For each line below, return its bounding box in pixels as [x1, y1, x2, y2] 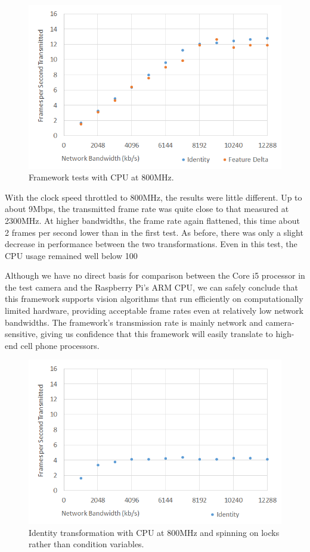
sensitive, [5, 328, 38, 340]
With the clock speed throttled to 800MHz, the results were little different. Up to [5, 191, 302, 203]
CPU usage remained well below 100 [5, 249, 138, 261]
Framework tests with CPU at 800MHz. [29, 171, 174, 183]
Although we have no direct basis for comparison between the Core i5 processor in [5, 269, 305, 282]
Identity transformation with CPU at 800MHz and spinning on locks [29, 526, 280, 538]
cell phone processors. [20, 339, 100, 351]
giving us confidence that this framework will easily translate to [41, 328, 273, 340]
